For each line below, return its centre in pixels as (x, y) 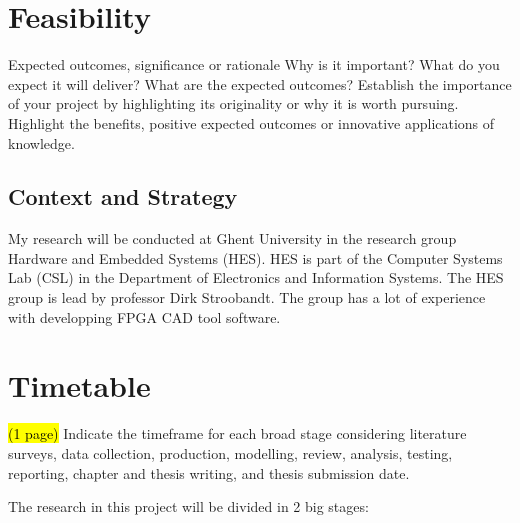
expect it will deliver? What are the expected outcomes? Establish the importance (260, 83)
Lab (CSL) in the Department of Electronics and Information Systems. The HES (256, 277)
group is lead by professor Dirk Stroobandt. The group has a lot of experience (247, 297)
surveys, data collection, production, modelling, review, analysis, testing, (230, 452)
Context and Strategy (123, 196)
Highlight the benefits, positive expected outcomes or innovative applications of (251, 122)
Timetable (79, 385)
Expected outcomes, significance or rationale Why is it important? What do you (254, 64)
